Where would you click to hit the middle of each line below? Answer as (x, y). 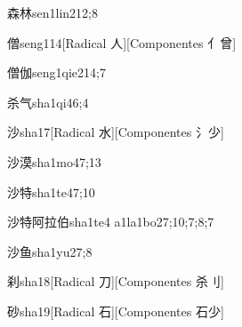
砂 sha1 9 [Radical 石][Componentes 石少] (116, 311)
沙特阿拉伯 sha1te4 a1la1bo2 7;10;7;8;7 (111, 222)
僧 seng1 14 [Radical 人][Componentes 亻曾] (122, 42)
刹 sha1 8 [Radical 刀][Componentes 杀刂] (116, 281)
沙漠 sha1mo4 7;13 (54, 161)
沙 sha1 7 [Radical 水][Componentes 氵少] (116, 132)
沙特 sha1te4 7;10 (51, 191)
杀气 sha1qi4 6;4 (48, 102)
